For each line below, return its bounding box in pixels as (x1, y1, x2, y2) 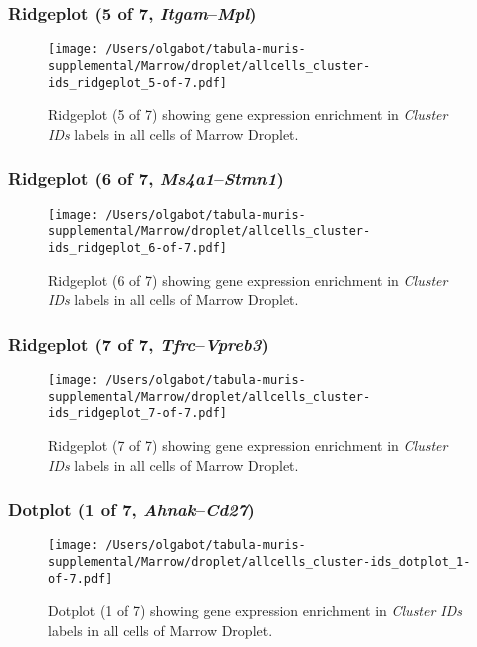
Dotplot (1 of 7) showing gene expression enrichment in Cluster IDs (48, 600, 463, 621)
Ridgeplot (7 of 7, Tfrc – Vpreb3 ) (8, 331, 269, 356)
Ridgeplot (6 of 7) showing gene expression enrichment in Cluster (48, 269, 448, 290)
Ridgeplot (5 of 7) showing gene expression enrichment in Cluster (48, 104, 448, 125)
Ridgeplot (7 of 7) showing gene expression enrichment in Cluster (48, 434, 448, 455)
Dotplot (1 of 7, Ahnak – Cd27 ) (8, 497, 255, 522)
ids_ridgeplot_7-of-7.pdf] (48, 406, 227, 421)
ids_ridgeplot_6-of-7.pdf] (48, 240, 227, 255)
